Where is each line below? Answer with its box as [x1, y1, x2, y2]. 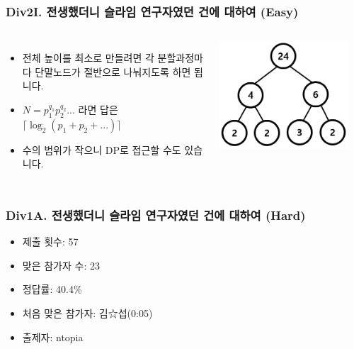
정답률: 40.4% [22, 282, 82, 297]
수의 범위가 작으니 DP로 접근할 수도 [22, 142, 181, 157]
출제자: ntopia [22, 329, 84, 344]
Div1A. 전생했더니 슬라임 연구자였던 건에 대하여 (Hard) [6, 206, 306, 223]
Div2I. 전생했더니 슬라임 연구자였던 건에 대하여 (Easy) [6, 2, 299, 20]
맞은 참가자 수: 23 [22, 257, 100, 272]
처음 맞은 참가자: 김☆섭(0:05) [22, 305, 153, 320]
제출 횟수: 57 [22, 234, 79, 249]
